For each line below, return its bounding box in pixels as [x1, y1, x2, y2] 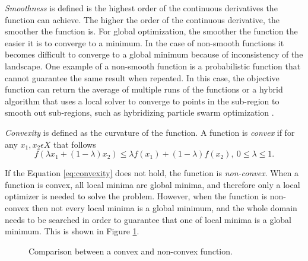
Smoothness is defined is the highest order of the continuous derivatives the [5, 2, 278, 14]
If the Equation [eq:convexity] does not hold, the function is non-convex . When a [5, 167, 299, 179]
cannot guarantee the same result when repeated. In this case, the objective [5, 71, 280, 84]
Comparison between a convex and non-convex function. [28, 244, 233, 257]
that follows [53, 138, 96, 150]
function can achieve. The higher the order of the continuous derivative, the [5, 13, 280, 26]
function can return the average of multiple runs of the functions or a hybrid [5, 83, 283, 96]
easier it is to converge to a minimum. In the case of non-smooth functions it [5, 36, 284, 49]
